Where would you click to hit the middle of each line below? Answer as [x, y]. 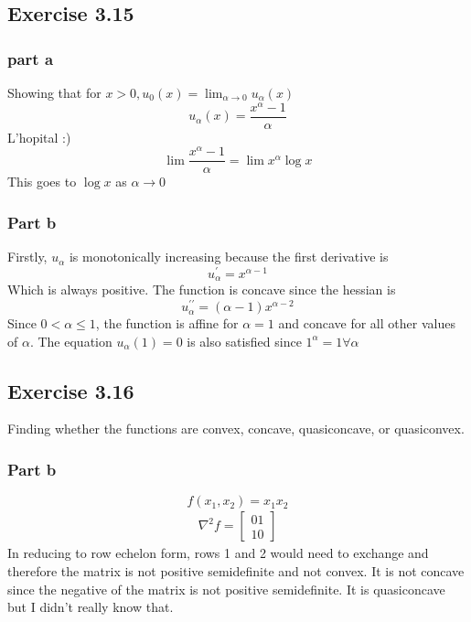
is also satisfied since [244, 341]
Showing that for [54, 92]
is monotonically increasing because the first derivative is [229, 257]
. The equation [71, 341]
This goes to [42, 182]
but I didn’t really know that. [91, 607]
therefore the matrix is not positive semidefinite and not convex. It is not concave [236, 570]
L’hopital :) [39, 137]
